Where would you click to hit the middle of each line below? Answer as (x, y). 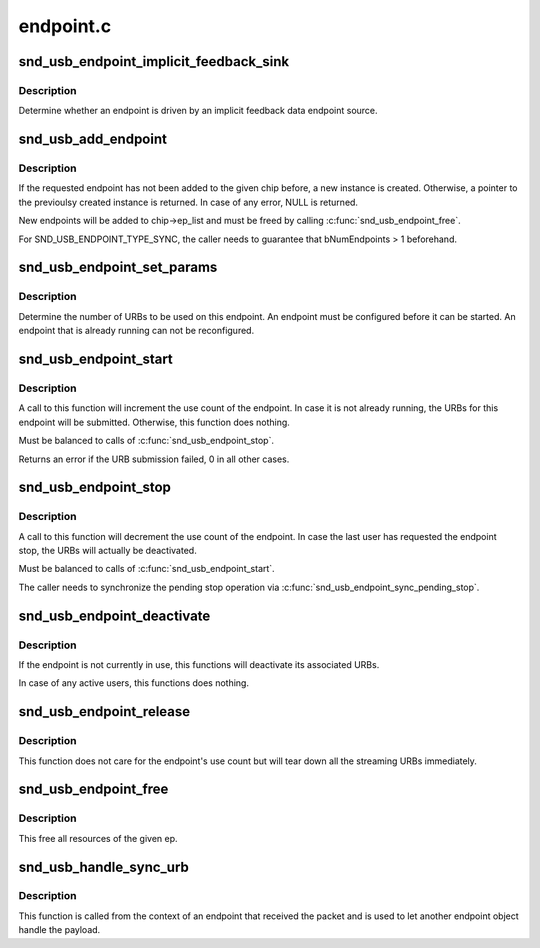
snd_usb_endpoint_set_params (118, 267)
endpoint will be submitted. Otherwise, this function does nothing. (154, 422)
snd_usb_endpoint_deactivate (114, 615)
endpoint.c (65, 26)
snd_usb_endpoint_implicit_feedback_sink (154, 61)
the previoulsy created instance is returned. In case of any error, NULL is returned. (188, 202)
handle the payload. (59, 930)
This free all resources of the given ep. (98, 838)
